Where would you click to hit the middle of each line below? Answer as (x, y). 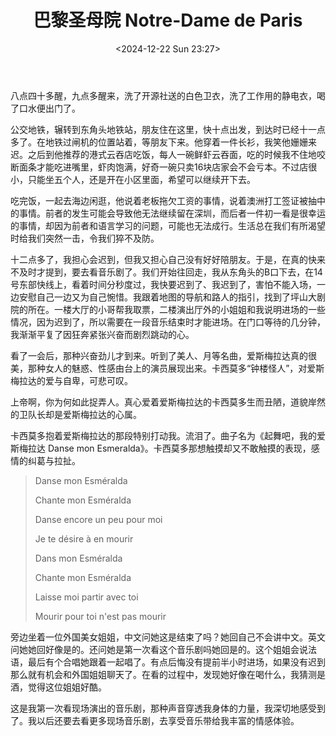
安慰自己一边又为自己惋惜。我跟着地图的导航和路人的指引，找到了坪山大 (167, 297)
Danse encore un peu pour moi (98, 519)
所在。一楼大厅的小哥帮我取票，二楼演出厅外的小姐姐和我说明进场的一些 (176, 309)
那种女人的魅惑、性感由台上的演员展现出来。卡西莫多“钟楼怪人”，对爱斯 (176, 368)
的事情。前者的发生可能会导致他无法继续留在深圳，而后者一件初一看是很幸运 (168, 213)
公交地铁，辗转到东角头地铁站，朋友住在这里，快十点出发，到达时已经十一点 (168, 129)
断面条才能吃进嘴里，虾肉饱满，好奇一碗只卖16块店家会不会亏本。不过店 (159, 167)
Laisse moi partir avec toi (86, 597)
